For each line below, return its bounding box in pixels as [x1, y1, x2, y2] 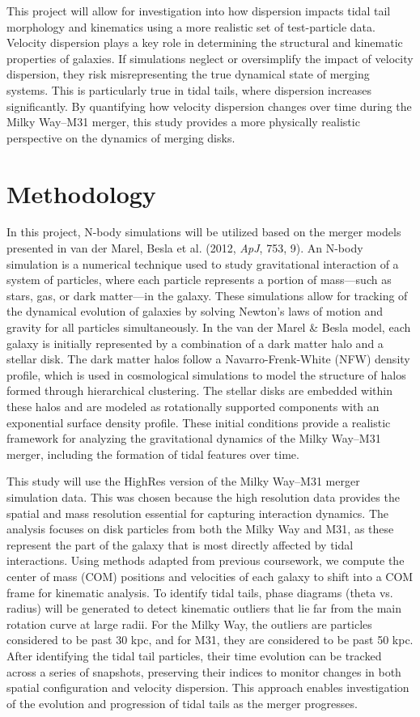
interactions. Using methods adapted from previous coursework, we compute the [6, 552, 405, 569]
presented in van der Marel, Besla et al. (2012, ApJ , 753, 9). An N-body [6, 240, 363, 257]
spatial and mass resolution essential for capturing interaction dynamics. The [6, 504, 389, 521]
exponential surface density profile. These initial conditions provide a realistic [6, 414, 391, 431]
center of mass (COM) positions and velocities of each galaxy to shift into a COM [6, 567, 414, 584]
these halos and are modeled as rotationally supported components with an [6, 398, 380, 414]
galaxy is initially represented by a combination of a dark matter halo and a [6, 334, 384, 351]
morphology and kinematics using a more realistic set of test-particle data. [6, 18, 375, 35]
